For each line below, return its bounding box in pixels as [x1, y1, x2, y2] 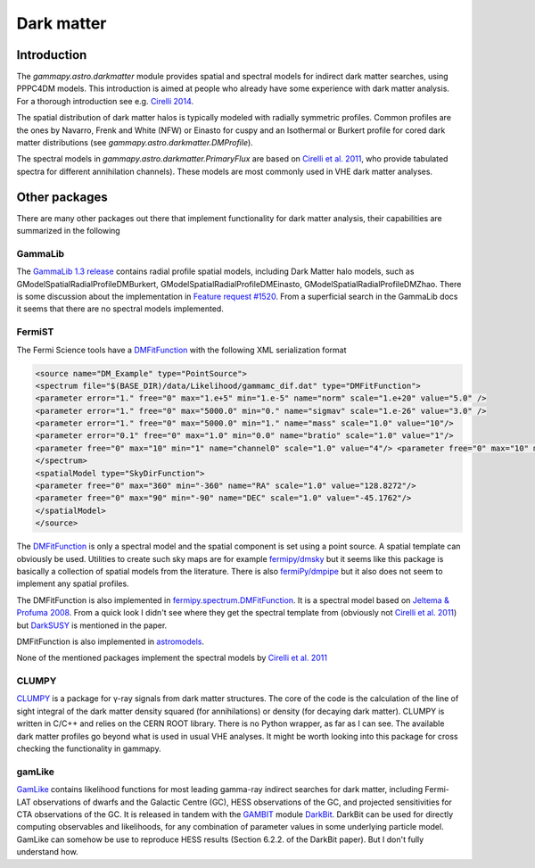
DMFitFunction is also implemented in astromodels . [16, 636, 205, 647]
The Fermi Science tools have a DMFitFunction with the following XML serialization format [16, 344, 347, 355]
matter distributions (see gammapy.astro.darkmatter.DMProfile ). [16, 137, 253, 148]
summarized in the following [16, 226, 120, 236]
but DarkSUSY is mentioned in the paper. [16, 620, 168, 631]
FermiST [16, 326, 54, 338]
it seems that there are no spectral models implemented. [16, 303, 225, 314]
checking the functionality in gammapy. [16, 743, 161, 754]
